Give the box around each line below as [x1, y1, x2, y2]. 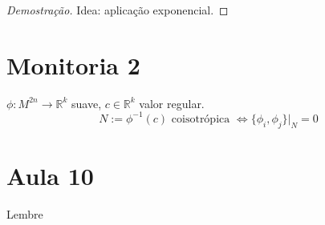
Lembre [6, 205, 43, 222]
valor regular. [139, 94, 205, 111]
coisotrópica [171, 113, 230, 125]
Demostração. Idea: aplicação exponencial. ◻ [6, 2, 229, 18]
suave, [71, 94, 102, 111]
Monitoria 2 [6, 48, 140, 81]
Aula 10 [6, 159, 94, 191]
